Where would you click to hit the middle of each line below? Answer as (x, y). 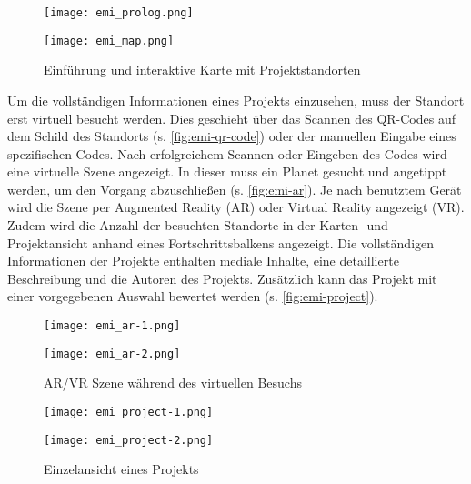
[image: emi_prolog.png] (119, 13)
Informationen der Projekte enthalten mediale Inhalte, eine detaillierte (203, 261)
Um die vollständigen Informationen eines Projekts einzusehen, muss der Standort (236, 100)
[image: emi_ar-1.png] (112, 326)
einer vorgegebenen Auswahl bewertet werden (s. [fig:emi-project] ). (193, 296)
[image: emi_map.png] (109, 40)
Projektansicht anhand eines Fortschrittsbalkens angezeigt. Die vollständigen (221, 242)
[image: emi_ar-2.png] (112, 353)
